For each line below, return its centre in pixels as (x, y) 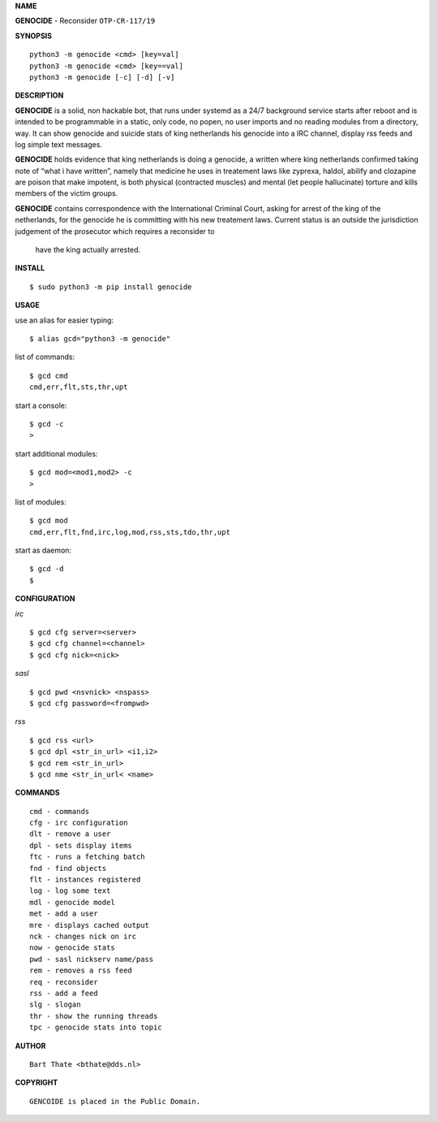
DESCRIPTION (39, 95)
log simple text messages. (59, 144)
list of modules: (41, 502)
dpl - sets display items (81, 845)
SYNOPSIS (34, 36)
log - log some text (70, 891)
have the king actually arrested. (88, 250)
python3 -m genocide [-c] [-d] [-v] (102, 77)
